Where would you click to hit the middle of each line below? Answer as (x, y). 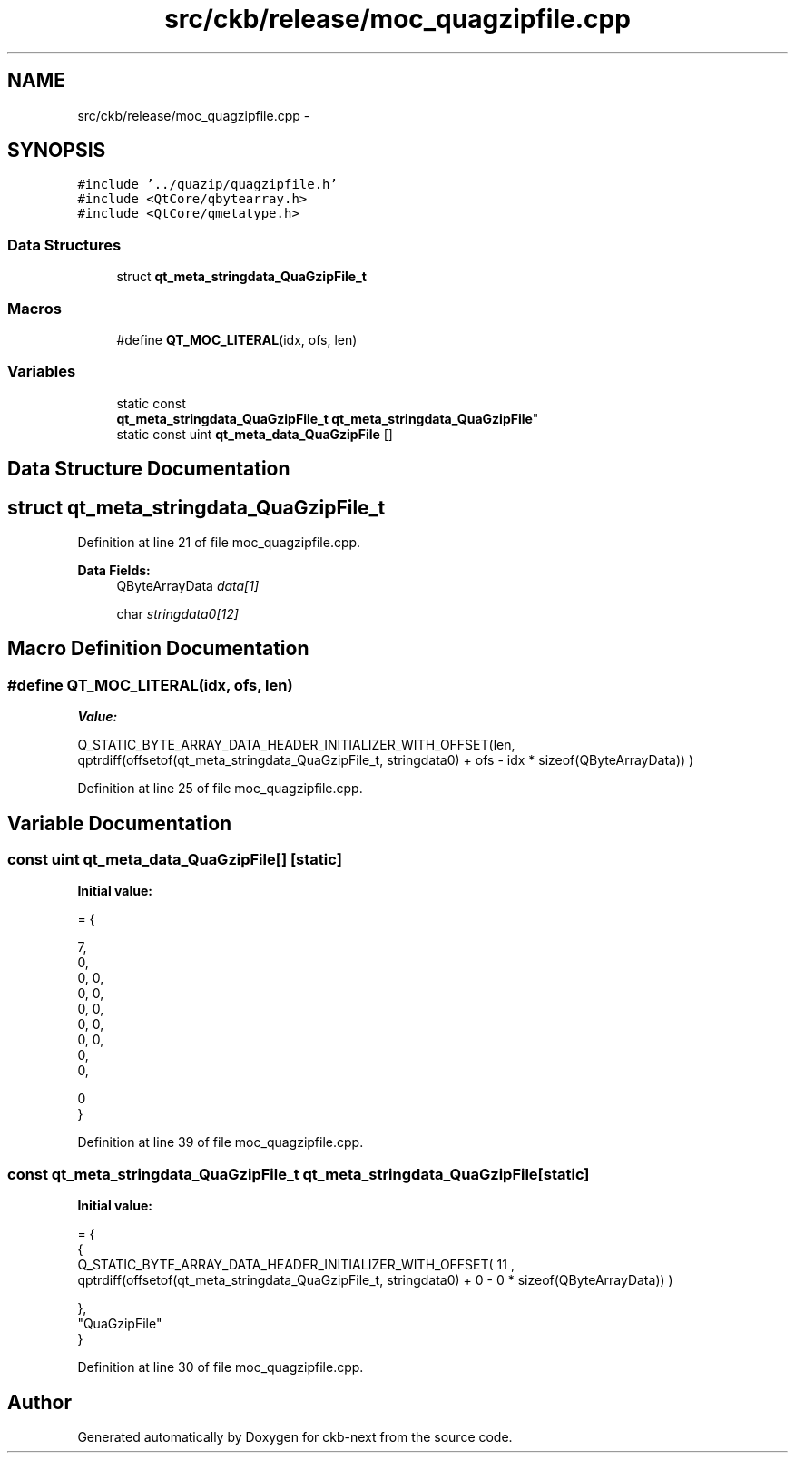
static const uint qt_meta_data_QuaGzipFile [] (255, 434)
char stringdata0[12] (177, 613)
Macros (34, 308)
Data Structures (64, 245)
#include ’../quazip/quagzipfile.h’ (207, 185)
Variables (42, 372)
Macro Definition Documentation (158, 649)
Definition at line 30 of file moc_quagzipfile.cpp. (221, 1367)
